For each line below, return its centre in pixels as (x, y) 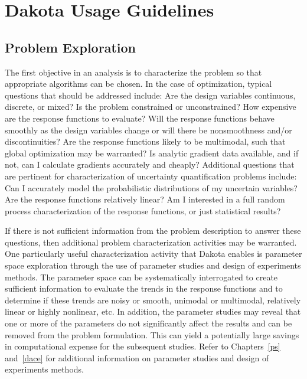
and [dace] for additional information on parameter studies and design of (137, 357)
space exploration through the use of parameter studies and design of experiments (153, 265)
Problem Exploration (70, 47)
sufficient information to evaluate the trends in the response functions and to (144, 288)
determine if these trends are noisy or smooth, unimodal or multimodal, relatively (153, 300)
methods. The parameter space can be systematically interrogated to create (141, 277)
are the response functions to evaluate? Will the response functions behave (140, 118)
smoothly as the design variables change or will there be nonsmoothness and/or (148, 130)
